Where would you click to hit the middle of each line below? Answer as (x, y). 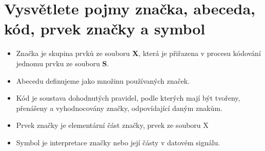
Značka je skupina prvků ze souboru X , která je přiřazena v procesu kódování (138, 53)
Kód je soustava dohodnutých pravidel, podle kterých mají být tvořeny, (128, 98)
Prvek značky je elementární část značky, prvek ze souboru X (112, 125)
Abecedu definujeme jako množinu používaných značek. (103, 80)
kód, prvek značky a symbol (105, 29)
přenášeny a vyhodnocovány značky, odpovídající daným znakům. (119, 108)
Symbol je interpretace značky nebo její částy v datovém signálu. (118, 142)
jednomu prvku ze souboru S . (63, 63)
